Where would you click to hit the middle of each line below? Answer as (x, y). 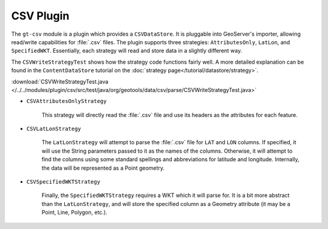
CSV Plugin (40, 16)
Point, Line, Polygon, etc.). (74, 213)
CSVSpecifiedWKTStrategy (63, 182)
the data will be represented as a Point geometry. (103, 168)
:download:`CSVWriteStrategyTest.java (60, 81)
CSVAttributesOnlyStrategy (67, 101)
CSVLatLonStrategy (54, 129)
